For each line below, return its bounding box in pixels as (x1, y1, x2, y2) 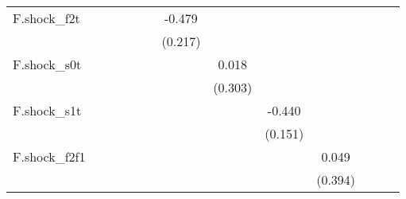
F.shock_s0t (13, 55, 82, 73)
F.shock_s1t (13, 101, 82, 119)
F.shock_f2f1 (13, 147, 86, 166)
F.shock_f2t (13, 9, 80, 27)
